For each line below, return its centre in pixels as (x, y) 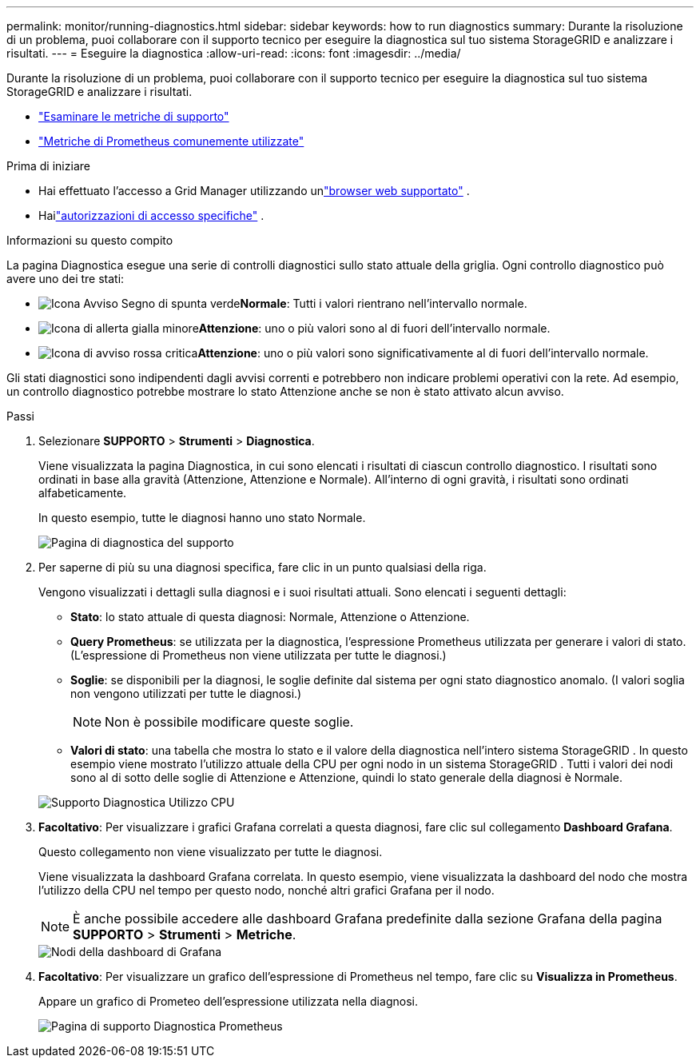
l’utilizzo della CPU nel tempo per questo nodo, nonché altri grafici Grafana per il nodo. (266, 890)
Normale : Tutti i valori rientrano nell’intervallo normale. (384, 303)
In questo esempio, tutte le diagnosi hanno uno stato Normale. (202, 518)
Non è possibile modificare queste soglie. (229, 722)
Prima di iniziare (48, 166)
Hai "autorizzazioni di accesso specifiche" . (151, 215)
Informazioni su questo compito (90, 240)
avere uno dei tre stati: (66, 279)
